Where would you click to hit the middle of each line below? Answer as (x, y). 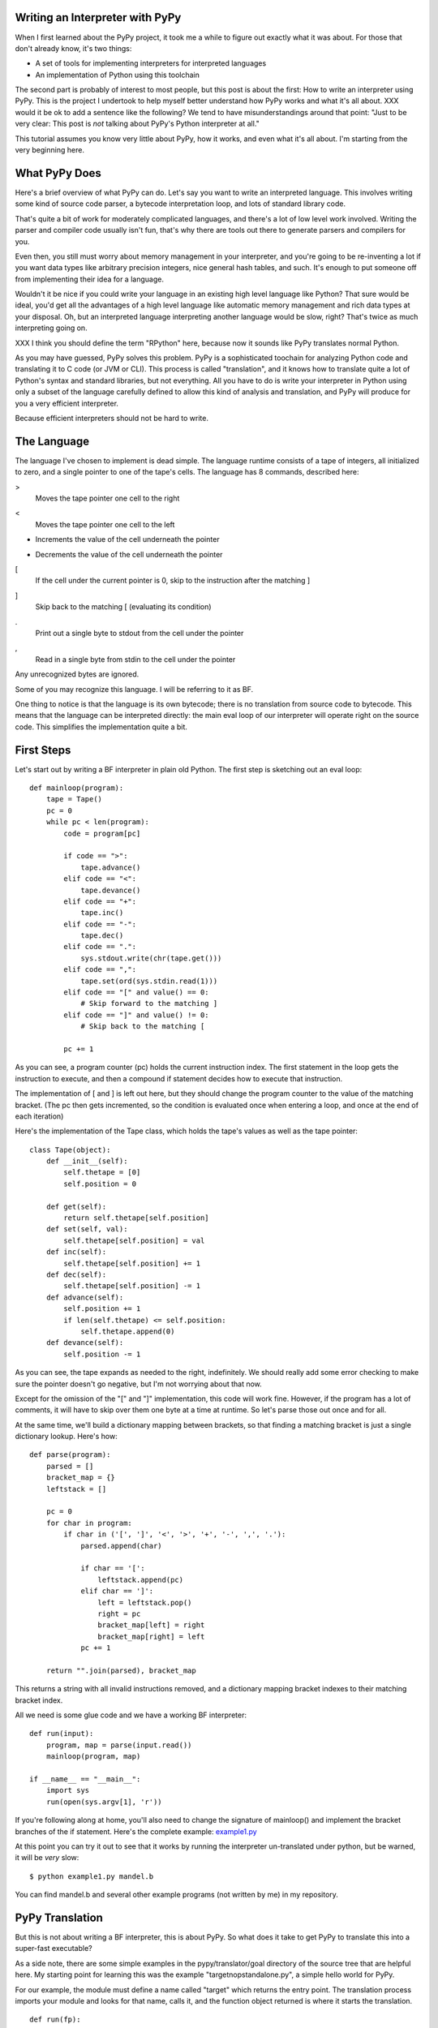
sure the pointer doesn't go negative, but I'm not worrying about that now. (139, 1384)
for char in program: (89, 1523)
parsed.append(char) (121, 1546)
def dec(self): (76, 1275)
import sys (68, 1790)
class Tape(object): (70, 1149)
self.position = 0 (100, 1184)
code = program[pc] (102, 833)
